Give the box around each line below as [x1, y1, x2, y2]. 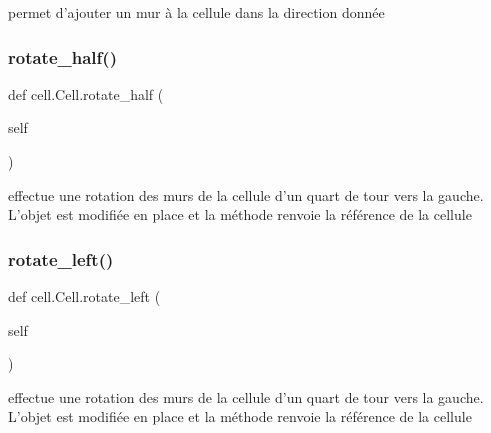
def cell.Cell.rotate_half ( [8, 83, 164, 104]
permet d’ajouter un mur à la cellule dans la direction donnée [8, 2, 385, 22]
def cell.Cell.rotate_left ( [8, 286, 161, 306]
